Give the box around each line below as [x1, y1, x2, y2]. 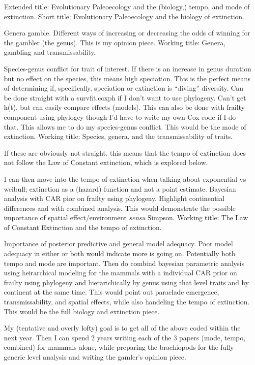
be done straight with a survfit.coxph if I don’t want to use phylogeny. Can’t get [4, 92, 246, 102]
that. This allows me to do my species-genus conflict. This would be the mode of [4, 121, 247, 132]
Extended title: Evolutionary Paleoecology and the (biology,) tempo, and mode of [4, 1, 250, 11]
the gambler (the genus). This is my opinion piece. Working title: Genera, [4, 37, 226, 47]
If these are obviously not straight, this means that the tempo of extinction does [4, 147, 246, 158]
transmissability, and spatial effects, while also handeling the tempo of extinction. [4, 297, 250, 307]
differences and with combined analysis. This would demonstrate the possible [4, 202, 236, 213]
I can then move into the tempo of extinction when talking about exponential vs [4, 173, 246, 184]
